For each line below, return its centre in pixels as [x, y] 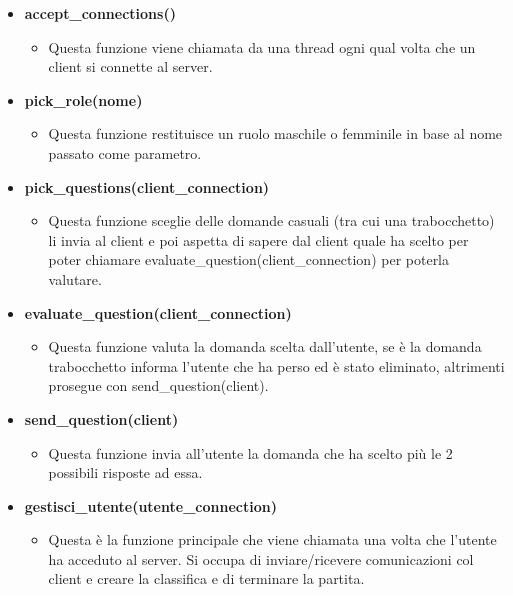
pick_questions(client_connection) [147, 186]
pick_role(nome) [83, 99]
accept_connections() [100, 13]
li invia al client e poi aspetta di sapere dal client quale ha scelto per [258, 239]
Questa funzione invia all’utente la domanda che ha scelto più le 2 [250, 452]
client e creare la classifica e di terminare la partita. [206, 578]
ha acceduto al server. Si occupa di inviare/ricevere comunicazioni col [261, 558]
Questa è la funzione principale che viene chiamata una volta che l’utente [272, 539]
